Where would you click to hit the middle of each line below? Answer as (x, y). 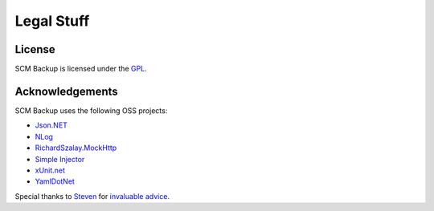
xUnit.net (50, 170)
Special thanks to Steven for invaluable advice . (92, 196)
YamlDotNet (55, 181)
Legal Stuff (52, 21)
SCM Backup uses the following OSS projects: (91, 110)
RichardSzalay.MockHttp (76, 148)
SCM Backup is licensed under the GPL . (81, 69)
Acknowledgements (66, 91)
